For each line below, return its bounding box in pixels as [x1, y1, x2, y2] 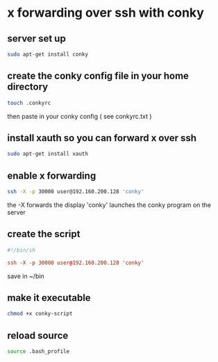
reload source [7, 329, 69, 341]
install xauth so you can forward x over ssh [7, 132, 196, 144]
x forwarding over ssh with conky [7, 5, 205, 21]
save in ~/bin [7, 272, 44, 280]
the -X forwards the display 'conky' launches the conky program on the [7, 200, 212, 209]
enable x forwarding [7, 170, 97, 181]
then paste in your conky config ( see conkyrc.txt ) [7, 112, 152, 120]
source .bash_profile [7, 348, 70, 355]
